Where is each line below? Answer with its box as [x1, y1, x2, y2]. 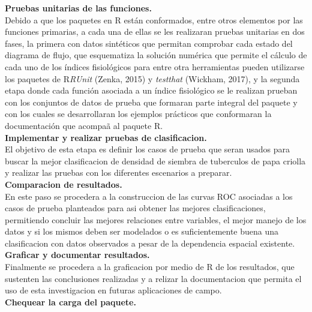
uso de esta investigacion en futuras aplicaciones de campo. [5, 284, 222, 296]
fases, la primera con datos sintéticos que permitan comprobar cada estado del [5, 37, 293, 49]
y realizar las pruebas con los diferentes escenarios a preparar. [5, 166, 232, 179]
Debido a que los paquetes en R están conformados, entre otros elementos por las [5, 13, 303, 26]
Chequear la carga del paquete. [5, 295, 136, 308]
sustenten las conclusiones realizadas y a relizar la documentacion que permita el [5, 272, 302, 284]
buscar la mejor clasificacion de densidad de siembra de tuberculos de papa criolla [5, 154, 306, 167]
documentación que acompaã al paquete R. [5, 119, 163, 131]
